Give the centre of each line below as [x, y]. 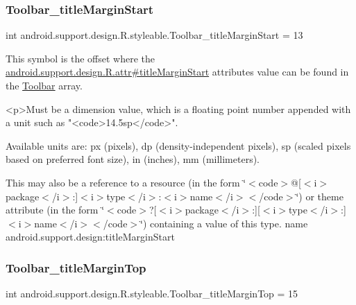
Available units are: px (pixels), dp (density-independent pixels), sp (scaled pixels [178, 145]
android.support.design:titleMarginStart [90, 237]
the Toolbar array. [44, 85]
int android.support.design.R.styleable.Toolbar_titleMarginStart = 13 [154, 35]
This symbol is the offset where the [80, 58]
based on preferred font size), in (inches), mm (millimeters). [133, 159]
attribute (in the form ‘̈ [55, 210]
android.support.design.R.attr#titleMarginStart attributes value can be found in [177, 72]
